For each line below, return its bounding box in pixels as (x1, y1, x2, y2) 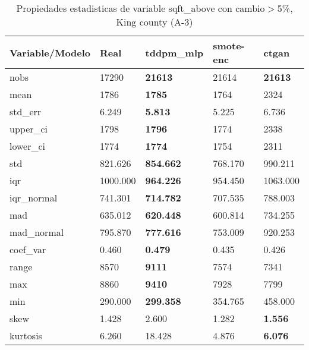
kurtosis (10, 329, 42, 342)
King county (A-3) (116, 15, 193, 29)
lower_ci (10, 139, 46, 153)
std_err (10, 105, 42, 118)
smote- (213, 39, 245, 52)
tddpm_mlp (145, 45, 204, 59)
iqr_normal (10, 191, 58, 204)
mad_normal (10, 225, 64, 239)
